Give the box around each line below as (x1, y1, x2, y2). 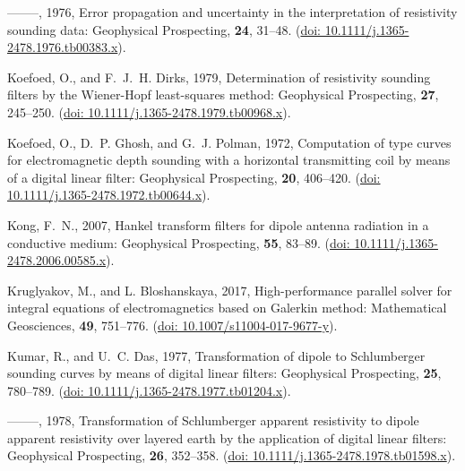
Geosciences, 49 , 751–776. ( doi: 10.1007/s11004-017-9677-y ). (7, 315, 338, 334)
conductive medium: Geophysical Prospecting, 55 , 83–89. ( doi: (7, 233, 350, 252)
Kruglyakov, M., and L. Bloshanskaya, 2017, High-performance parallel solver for (7, 280, 452, 299)
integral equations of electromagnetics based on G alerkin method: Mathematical (7, 298, 447, 317)
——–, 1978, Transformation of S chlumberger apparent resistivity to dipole (7, 411, 419, 430)
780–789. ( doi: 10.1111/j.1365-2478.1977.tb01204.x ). (7, 381, 291, 399)
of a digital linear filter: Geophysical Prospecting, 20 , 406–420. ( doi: (7, 167, 381, 186)
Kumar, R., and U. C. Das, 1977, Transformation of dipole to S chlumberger (7, 346, 426, 364)
